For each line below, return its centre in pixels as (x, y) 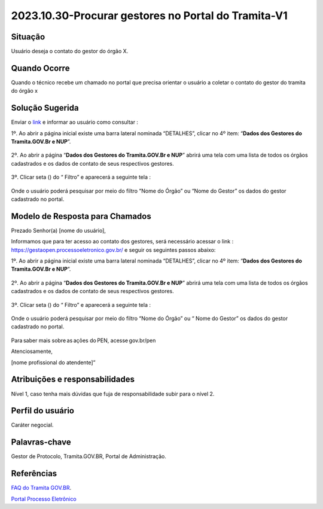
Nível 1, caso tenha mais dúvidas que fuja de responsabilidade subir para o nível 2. (113, 394)
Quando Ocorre (40, 68)
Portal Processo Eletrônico (44, 499)
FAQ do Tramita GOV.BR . (41, 488)
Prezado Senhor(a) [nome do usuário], (58, 230)
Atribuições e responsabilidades (73, 380)
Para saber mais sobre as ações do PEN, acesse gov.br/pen (83, 340)
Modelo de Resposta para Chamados (81, 216)
